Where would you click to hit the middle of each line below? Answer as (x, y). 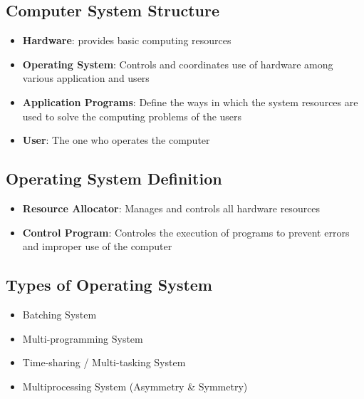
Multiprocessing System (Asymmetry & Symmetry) (135, 386)
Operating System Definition (114, 178)
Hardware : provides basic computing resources (127, 40)
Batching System (59, 314)
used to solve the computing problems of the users (132, 116)
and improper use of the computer (97, 246)
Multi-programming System (83, 338)
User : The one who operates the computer (116, 140)
